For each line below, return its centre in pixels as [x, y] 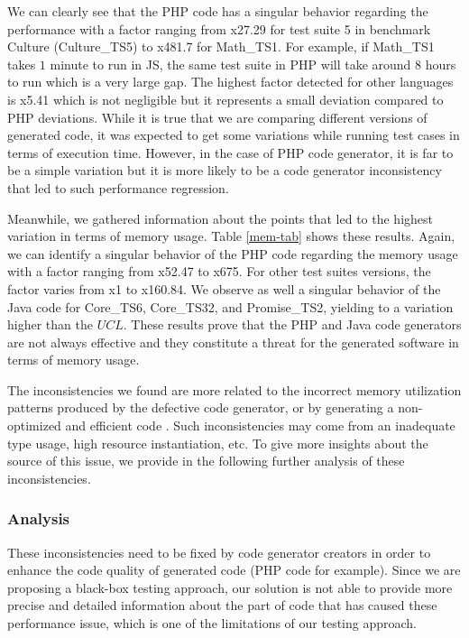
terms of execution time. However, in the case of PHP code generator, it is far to [230, 152]
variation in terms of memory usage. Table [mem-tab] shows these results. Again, [231, 236]
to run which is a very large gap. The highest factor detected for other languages [230, 82]
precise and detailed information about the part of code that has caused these [222, 605]
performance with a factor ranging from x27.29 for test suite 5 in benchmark [219, 28]
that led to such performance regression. [118, 187]
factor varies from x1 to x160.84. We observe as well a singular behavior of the [224, 288]
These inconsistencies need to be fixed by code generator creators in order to [219, 552]
